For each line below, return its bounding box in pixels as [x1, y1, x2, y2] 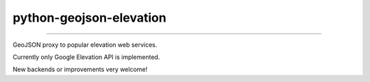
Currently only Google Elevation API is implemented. [12, 53, 160, 61]
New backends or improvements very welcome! [12, 65, 147, 74]
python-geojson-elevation [12, 10, 167, 25]
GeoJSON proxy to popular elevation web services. [12, 41, 158, 49]
